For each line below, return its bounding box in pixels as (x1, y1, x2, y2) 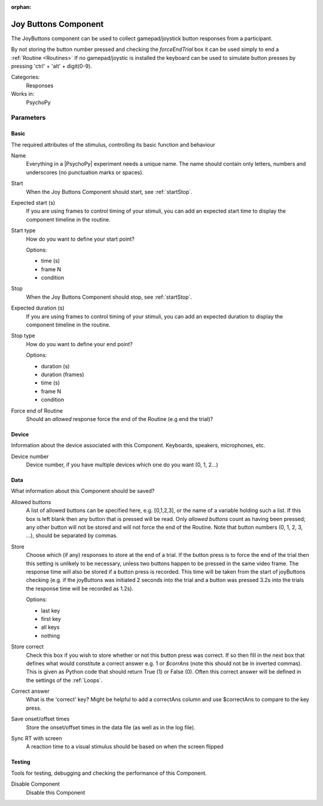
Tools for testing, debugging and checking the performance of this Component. (11, 769, 208, 777)
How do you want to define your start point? (26, 235, 135, 243)
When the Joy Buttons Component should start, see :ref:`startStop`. (26, 188, 193, 195)
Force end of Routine (11, 407, 63, 414)
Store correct (11, 643, 44, 650)
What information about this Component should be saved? (11, 487, 155, 495)
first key (41, 615, 61, 622)
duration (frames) (41, 371, 84, 378)
